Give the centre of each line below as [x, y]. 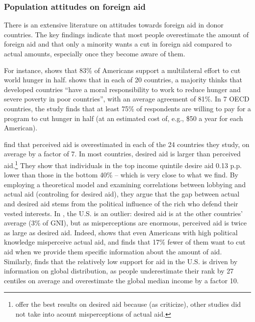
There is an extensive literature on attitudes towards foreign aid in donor [114, 25]
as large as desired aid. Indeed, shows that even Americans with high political [121, 232]
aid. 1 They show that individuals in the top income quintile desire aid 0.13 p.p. [123, 164]
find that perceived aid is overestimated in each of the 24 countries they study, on [127, 144]
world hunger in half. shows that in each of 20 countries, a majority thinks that [123, 80]
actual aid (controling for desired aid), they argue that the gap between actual [122, 194]
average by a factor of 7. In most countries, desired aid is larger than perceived [122, 154]
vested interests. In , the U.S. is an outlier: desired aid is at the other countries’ [123, 213]
